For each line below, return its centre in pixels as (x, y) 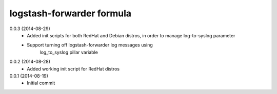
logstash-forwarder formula (71, 13)
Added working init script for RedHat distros (73, 68)
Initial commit (41, 83)
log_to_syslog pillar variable (69, 52)
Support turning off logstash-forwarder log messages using (90, 45)
